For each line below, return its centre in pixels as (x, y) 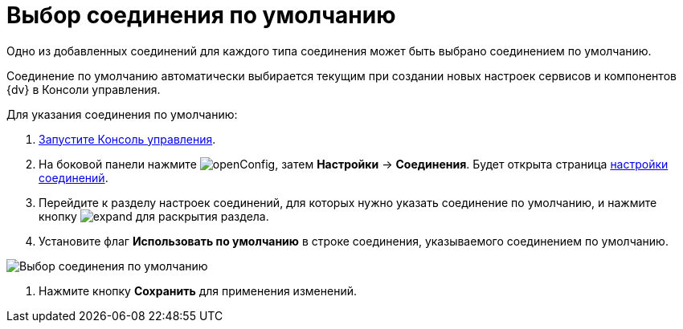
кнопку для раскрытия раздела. (154, 216)
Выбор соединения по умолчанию (201, 15)
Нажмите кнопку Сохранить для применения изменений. (198, 290)
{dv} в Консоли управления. (84, 89)
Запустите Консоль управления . (127, 139)
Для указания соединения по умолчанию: (122, 114)
